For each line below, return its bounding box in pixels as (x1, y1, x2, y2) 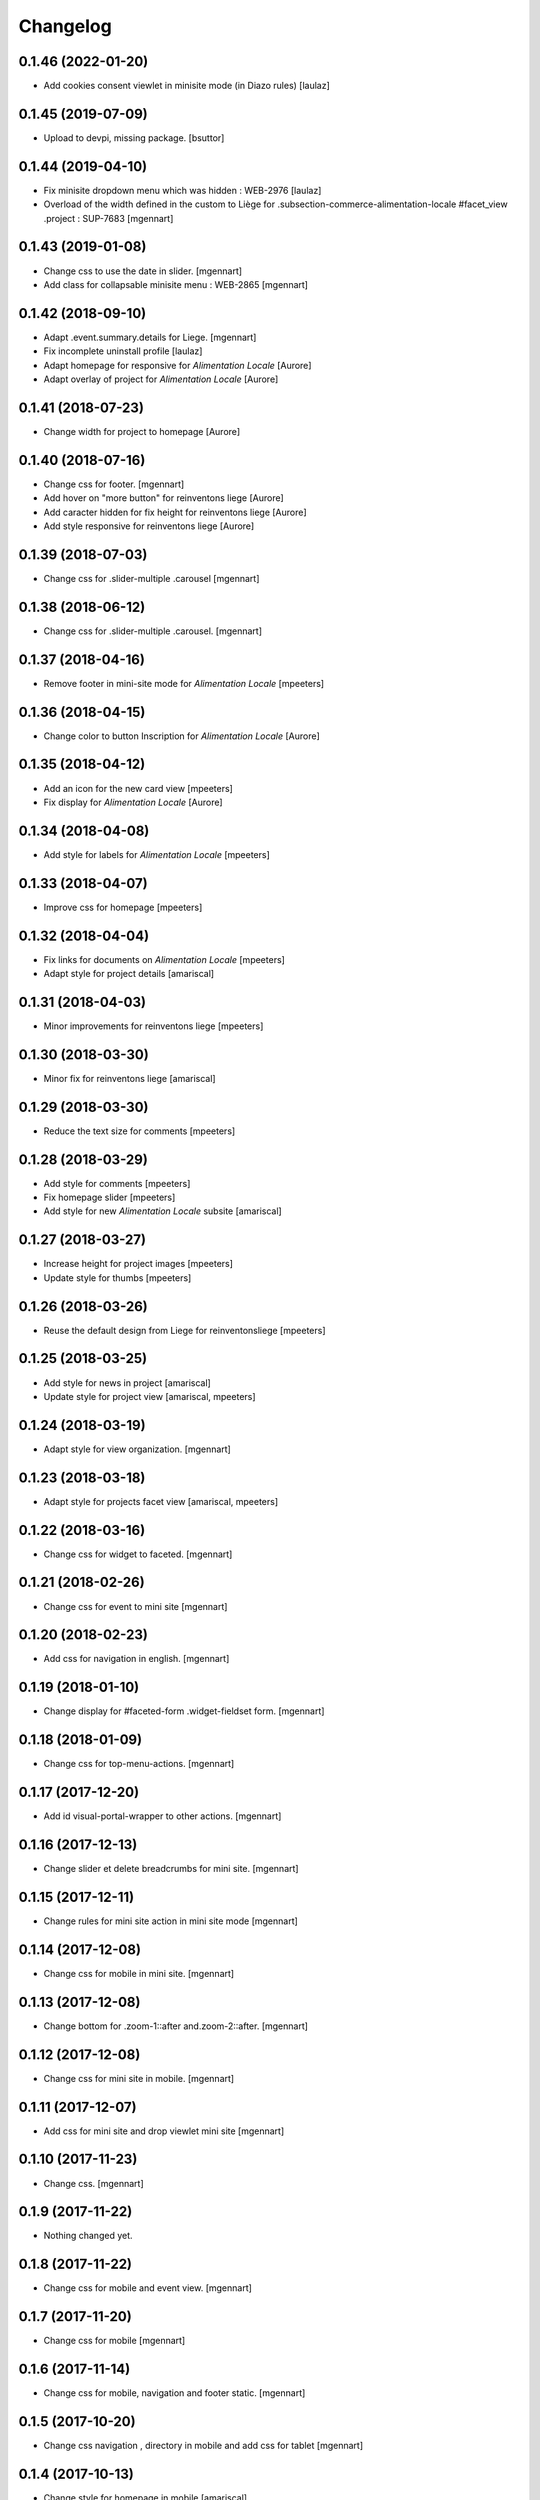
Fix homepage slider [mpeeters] (43, 1191, 176, 1204)
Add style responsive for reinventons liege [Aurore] (43, 520, 255, 532)
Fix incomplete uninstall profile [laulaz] (43, 345, 203, 357)
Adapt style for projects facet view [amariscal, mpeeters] (43, 1495, 279, 1507)
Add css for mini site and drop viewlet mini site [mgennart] (43, 2125, 285, 2137)
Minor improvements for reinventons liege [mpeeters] (43, 1020, 264, 1032)
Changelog (18, 15, 112, 37)
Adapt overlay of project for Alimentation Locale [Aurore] (43, 373, 279, 385)
